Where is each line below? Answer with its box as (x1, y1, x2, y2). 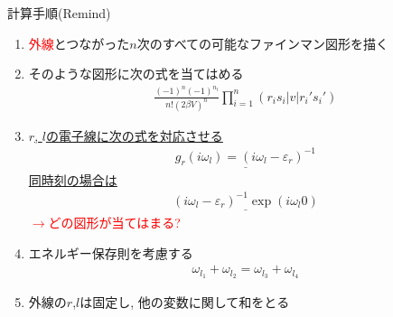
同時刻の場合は (28, 170, 117, 189)
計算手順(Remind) (7, 4, 111, 22)
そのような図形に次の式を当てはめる (28, 64, 244, 83)
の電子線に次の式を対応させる (45, 126, 223, 145)
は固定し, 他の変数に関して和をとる (80, 293, 290, 312)
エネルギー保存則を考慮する (28, 243, 193, 262)
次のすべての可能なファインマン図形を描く (136, 33, 389, 52)
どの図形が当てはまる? (48, 213, 181, 232)
